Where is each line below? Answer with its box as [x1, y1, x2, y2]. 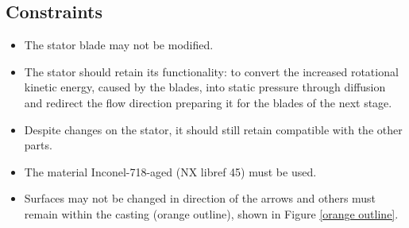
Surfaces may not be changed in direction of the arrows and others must [24, 190, 376, 207]
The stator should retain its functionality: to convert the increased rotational [24, 63, 399, 79]
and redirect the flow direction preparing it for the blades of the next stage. [24, 94, 392, 110]
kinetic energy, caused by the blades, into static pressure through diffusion [24, 79, 386, 95]
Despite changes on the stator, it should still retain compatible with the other [24, 121, 403, 137]
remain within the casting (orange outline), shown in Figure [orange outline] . [24, 205, 399, 222]
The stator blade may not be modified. [24, 37, 214, 53]
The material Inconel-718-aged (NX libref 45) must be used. [24, 163, 317, 180]
